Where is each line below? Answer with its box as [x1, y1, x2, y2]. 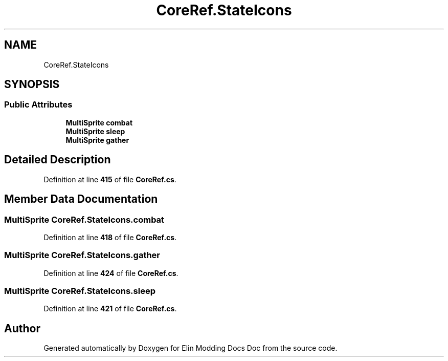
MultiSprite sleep [65, 126, 125, 136]
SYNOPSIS [4, 78, 60, 91]
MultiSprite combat [65, 118, 133, 127]
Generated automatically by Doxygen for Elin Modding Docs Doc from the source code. [43, 344, 338, 353]
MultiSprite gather [65, 135, 129, 144]
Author [4, 322, 40, 335]
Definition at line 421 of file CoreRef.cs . [43, 304, 177, 313]
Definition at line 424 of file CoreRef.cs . [43, 268, 178, 278]
